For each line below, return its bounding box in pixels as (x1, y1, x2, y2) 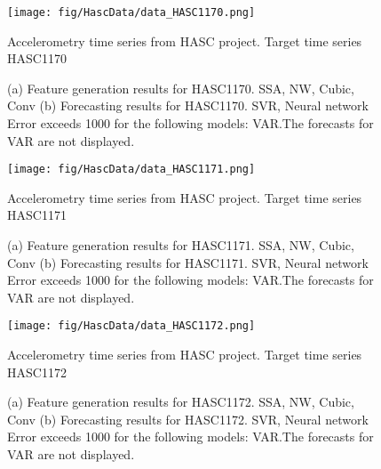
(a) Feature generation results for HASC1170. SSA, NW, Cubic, (7, 78, 354, 97)
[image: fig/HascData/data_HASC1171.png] (7, 163, 256, 176)
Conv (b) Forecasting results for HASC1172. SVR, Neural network (7, 409, 369, 428)
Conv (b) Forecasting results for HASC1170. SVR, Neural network (7, 96, 369, 115)
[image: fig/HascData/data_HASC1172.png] (7, 319, 256, 333)
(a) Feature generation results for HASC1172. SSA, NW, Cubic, (7, 392, 354, 411)
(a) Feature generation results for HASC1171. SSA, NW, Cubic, (7, 236, 354, 255)
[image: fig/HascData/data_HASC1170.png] (7, 6, 256, 19)
